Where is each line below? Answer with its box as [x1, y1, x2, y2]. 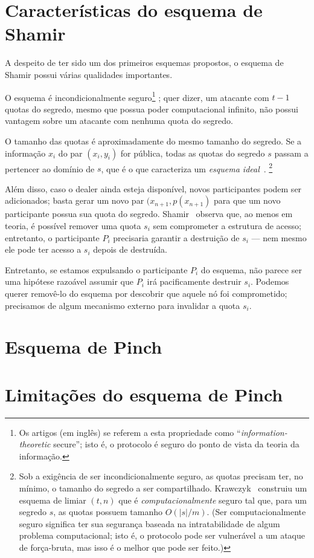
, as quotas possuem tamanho [53, 505, 163, 518]
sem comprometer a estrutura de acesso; [153, 219, 301, 232]
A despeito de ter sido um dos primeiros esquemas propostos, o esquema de [5, 56, 284, 69]
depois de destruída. [93, 243, 167, 256]
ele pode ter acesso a [5, 243, 82, 256]
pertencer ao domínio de [5, 162, 95, 175]
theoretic [19, 438, 51, 450]
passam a [274, 146, 309, 159]
